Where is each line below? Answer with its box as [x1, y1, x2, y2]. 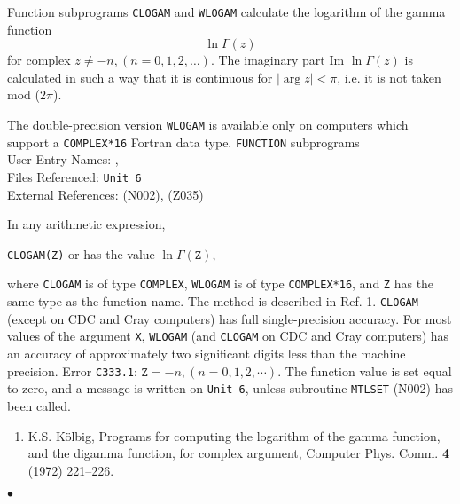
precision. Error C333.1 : [7, 361, 137, 380]
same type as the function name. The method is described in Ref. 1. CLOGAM [7, 292, 418, 311]
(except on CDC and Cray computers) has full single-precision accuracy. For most [7, 309, 452, 327]
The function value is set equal [285, 361, 452, 380]
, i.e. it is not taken [337, 67, 441, 86]
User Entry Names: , [7, 150, 119, 169]
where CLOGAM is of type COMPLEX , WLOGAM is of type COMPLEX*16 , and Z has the [7, 274, 434, 293]
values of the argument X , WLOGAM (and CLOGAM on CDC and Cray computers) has [7, 327, 449, 345]
